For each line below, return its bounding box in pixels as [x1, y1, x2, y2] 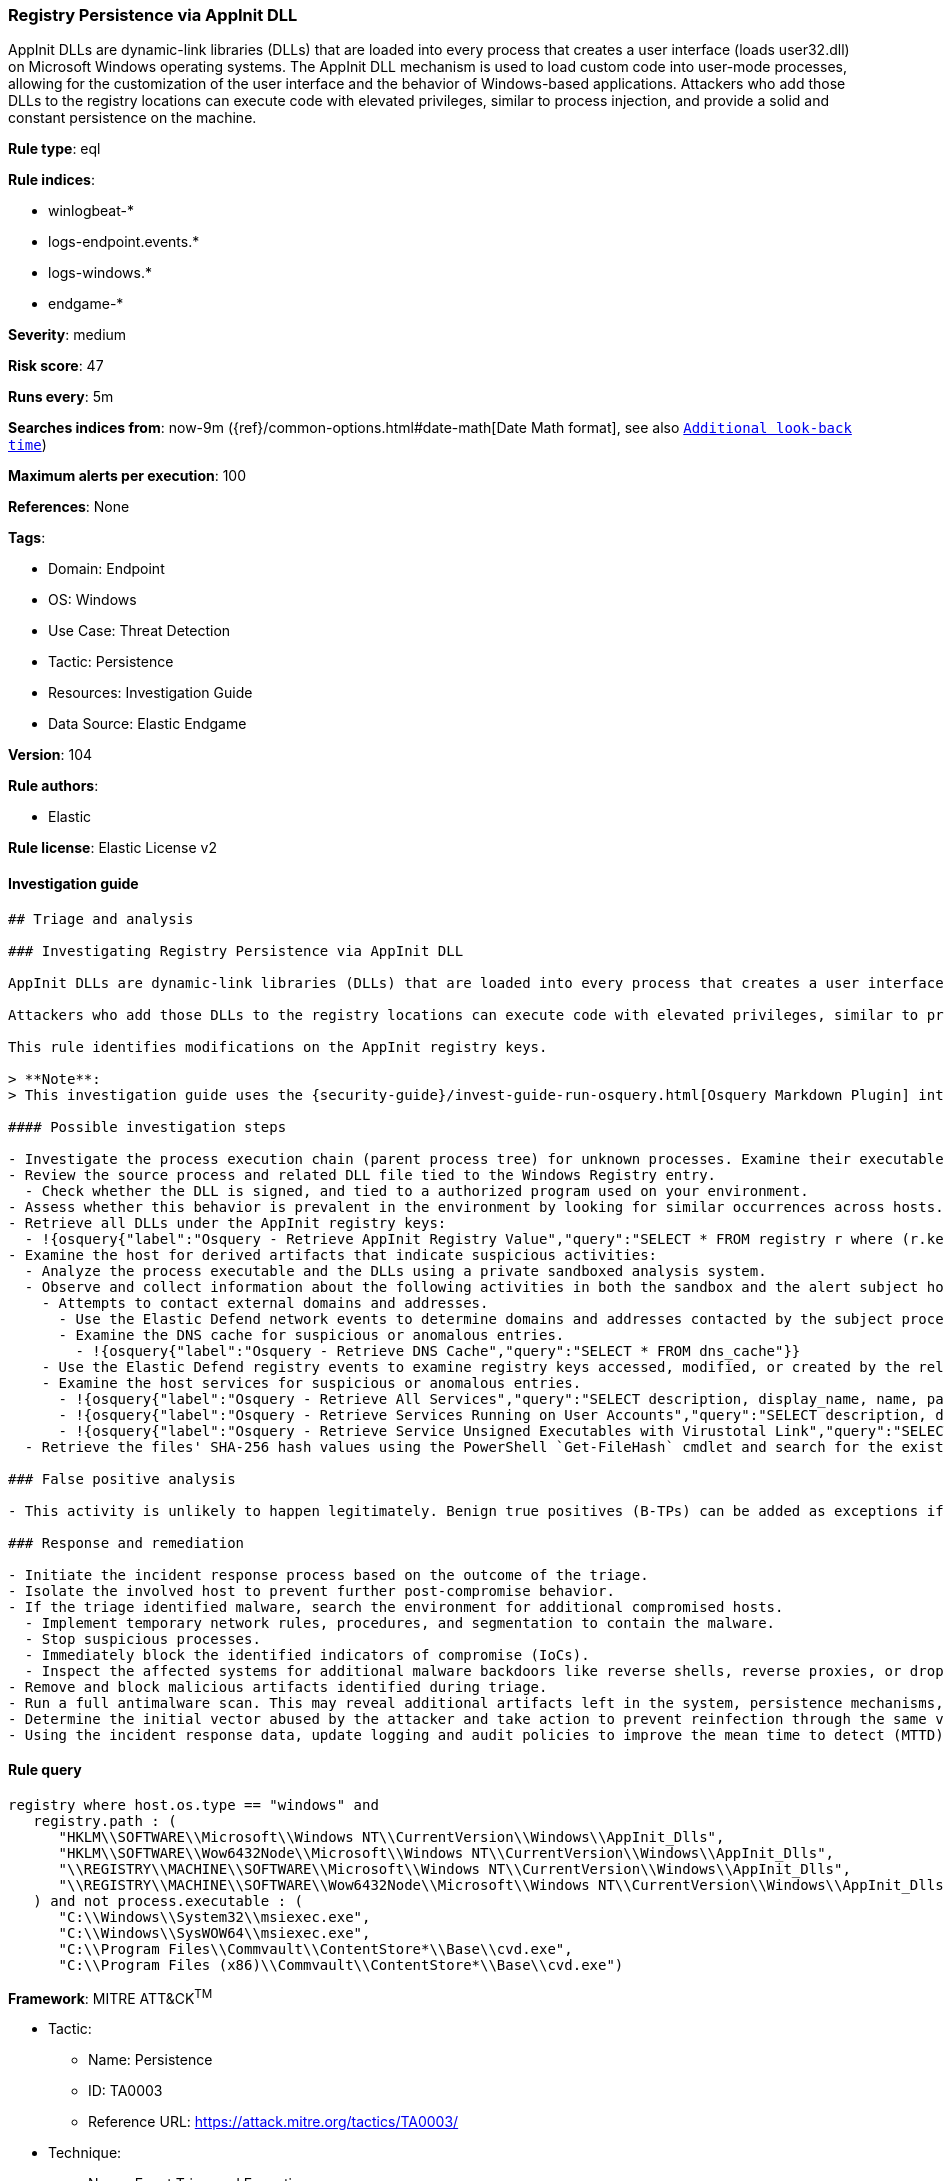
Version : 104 [8, 746, 93, 764]
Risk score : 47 [8, 357, 104, 375]
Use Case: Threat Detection [48, 622, 231, 640]
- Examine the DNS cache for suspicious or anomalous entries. [58, 1326, 565, 1343]
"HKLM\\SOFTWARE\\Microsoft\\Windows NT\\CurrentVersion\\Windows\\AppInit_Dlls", [58, 1828, 725, 1845]
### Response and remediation [8, 1534, 245, 1551]
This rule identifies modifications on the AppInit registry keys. [8, 1038, 548, 1055]
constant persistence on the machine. [8, 109, 257, 127]
